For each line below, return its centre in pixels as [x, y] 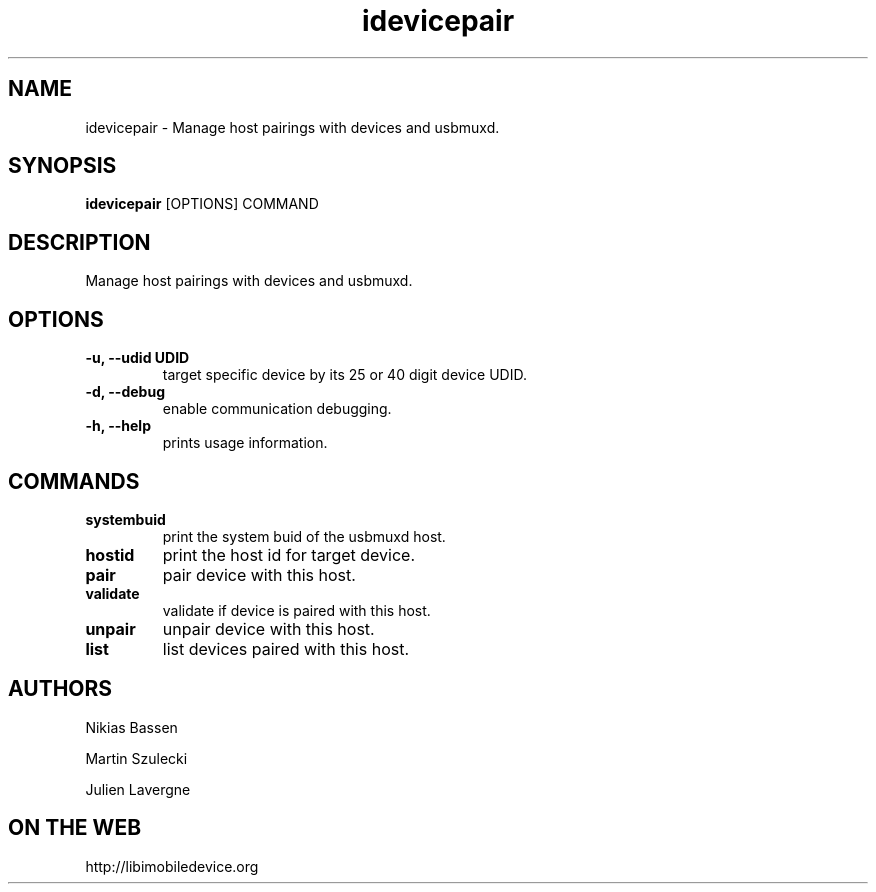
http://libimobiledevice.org [172, 866]
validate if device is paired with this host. [296, 610]
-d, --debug [125, 392]
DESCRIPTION [79, 242]
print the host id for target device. [289, 554]
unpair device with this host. [268, 628]
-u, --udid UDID [137, 358]
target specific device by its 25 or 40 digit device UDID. [344, 375]
